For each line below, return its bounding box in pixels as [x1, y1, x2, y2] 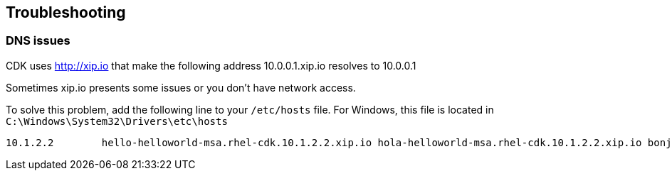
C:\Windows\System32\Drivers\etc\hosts [6, 115, 228, 127]
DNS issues [6, 33, 70, 48]
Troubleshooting [6, 4, 126, 21]
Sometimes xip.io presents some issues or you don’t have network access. [6, 81, 356, 94]
